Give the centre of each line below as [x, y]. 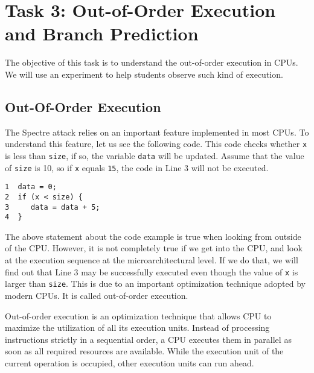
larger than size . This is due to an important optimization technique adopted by [155, 284]
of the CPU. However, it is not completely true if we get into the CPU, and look [154, 248]
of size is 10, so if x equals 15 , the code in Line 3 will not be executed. [137, 167]
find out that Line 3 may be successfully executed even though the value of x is [152, 271]
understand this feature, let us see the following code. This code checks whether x [156, 144]
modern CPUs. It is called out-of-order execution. [97, 295]
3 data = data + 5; [53, 207]
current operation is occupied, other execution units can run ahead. [130, 362]
